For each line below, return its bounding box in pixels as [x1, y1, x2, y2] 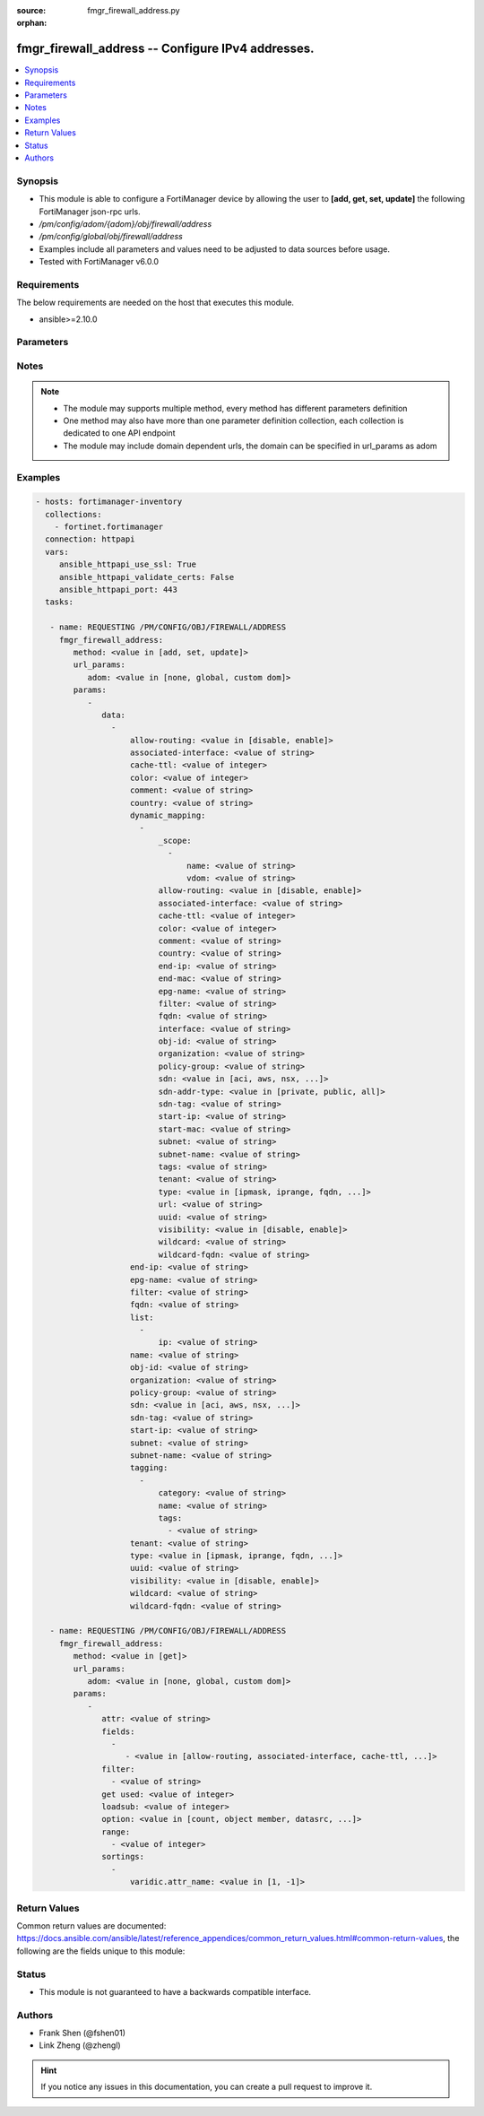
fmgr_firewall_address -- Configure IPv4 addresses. [16, 41, 315, 56]
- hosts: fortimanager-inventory [35, 497, 183, 507]
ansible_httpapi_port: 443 [58, 585, 178, 595]
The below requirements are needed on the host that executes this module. [16, 297, 295, 308]
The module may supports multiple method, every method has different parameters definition [63, 403, 408, 413]
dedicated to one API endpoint [63, 428, 176, 438]
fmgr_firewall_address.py [87, 5, 180, 15]
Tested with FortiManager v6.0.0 [39, 256, 160, 267]
